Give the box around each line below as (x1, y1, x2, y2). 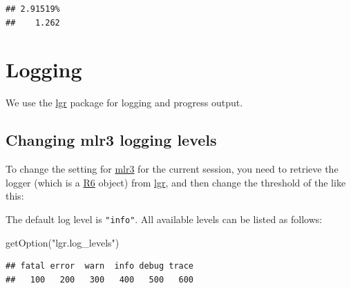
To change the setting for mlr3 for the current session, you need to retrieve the (6, 162, 339, 176)
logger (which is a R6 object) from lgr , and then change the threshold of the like (6, 175, 346, 189)
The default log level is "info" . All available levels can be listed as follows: (6, 211, 323, 226)
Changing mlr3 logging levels (6, 129, 217, 151)
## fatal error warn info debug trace (6, 261, 194, 271)
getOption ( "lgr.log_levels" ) (6, 235, 120, 249)
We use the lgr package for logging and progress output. (6, 95, 243, 110)
